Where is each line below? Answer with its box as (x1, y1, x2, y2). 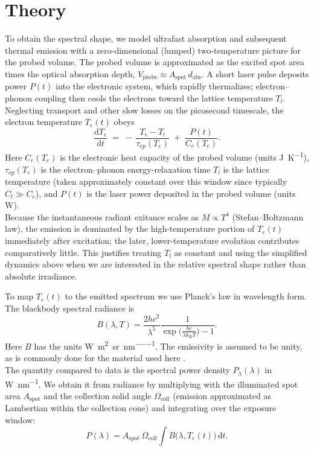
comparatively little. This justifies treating (5, 246, 162, 258)
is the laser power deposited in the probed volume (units (86, 187, 296, 199)
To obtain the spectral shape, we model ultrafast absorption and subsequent (5, 32, 287, 45)
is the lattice (223, 162, 269, 175)
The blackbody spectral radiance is (5, 301, 135, 314)
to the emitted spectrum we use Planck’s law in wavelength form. (65, 290, 307, 302)
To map (5, 290, 34, 302)
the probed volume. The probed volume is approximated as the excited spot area (5, 56, 304, 68)
